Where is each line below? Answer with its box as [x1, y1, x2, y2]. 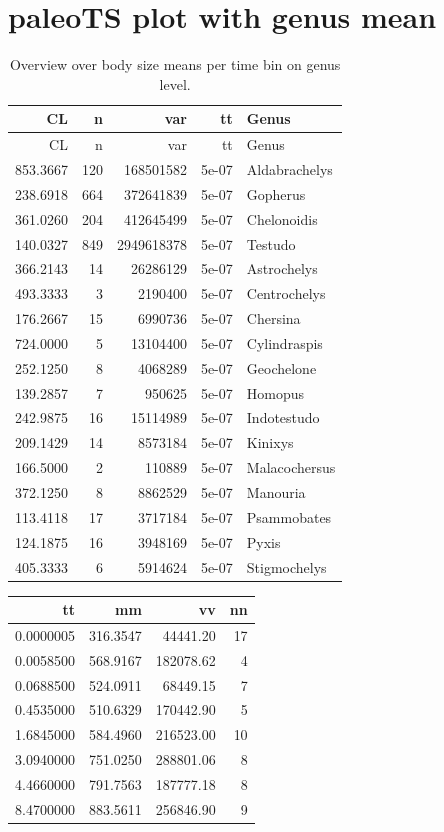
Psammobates [246, 506, 332, 527]
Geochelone [246, 357, 317, 378]
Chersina [246, 308, 301, 329]
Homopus [246, 382, 305, 403]
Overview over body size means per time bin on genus [9, 54, 341, 75]
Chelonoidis [246, 208, 318, 229]
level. [159, 73, 191, 94]
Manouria [246, 481, 306, 502]
